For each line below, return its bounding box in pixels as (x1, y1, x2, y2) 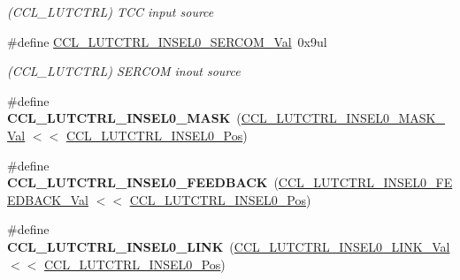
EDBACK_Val (7, 190, 88, 208)
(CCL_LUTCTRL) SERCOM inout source (7, 62, 241, 80)
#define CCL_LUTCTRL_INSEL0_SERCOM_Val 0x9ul (7, 32, 327, 50)
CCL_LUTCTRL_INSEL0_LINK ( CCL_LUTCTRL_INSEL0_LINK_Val (7, 237, 450, 255)
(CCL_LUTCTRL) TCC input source (7, 3, 214, 20)
